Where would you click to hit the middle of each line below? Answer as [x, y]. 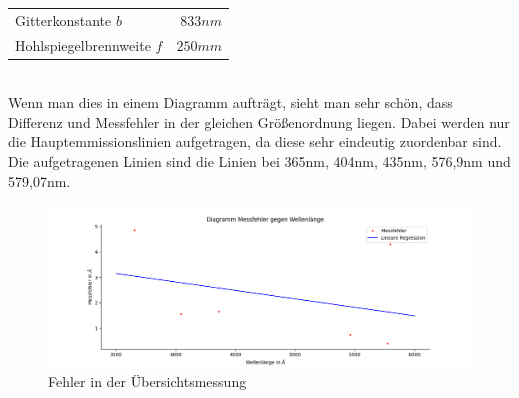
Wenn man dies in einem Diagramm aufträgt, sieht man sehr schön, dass [230, 102]
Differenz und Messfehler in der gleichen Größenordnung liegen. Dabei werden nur [259, 121]
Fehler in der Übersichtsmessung [147, 380]
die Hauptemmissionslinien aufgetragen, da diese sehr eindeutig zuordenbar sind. [255, 141]
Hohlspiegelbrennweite [83, 44]
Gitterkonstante [63, 19]
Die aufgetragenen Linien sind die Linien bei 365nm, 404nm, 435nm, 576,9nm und [259, 161]
